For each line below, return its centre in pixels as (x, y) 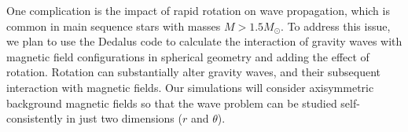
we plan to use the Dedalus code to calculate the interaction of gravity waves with (204, 41)
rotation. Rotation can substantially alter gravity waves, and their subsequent (193, 72)
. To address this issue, (336, 26)
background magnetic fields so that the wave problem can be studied (172, 103)
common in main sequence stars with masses (114, 26)
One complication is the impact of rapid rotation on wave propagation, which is (198, 10)
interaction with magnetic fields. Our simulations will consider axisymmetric (190, 87)
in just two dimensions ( (124, 118)
